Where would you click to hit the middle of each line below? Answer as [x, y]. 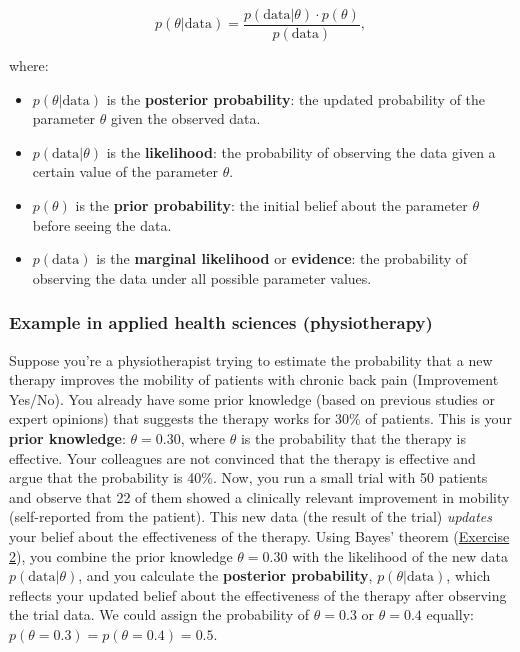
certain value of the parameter [125, 171]
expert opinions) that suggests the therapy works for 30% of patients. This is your [260, 418]
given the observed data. [186, 118]
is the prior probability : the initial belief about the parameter [271, 205]
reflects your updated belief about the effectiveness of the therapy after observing [258, 594]
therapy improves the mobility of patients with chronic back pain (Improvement [254, 379]
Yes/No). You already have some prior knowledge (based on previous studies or [252, 398]
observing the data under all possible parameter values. [202, 277]
